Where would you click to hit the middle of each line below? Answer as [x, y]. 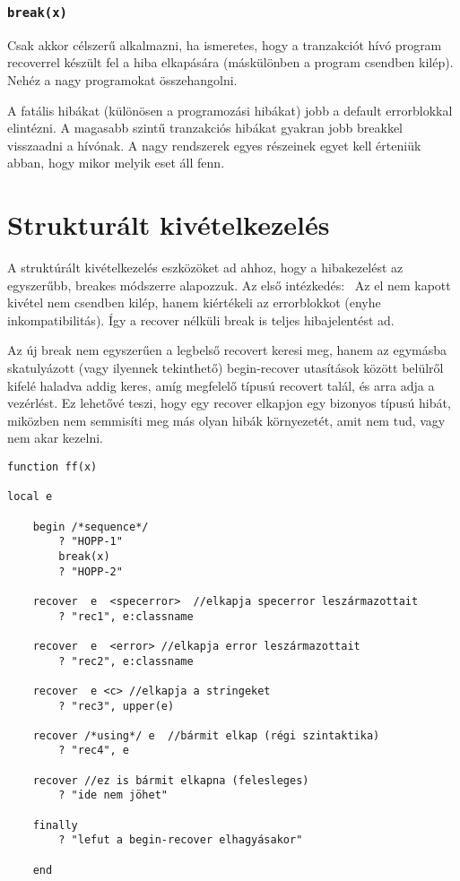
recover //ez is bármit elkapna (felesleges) [171, 780]
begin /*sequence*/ [91, 527]
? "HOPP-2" [91, 571]
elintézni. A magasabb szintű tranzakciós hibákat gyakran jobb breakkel [205, 128]
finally [55, 825]
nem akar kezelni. [55, 438]
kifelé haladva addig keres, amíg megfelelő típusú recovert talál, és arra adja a [221, 385]
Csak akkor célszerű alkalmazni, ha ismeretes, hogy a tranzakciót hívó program [225, 44]
